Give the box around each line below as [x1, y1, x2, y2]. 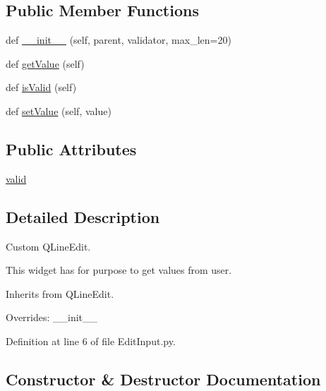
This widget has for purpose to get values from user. [6, 263, 232, 277]
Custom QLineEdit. [6, 239, 91, 253]
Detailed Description [6, 205, 160, 227]
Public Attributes [6, 138, 137, 160]
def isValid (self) [6, 80, 77, 95]
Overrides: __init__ [6, 310, 98, 325]
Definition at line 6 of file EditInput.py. [6, 333, 176, 348]
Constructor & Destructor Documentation [6, 368, 321, 390]
